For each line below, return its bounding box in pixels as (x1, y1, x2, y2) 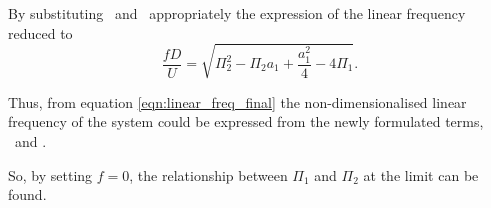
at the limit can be (363, 164, 479, 185)
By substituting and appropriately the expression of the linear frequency (8, 3, 466, 23)
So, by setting (8, 164, 93, 185)
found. (8, 184, 47, 205)
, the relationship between (129, 164, 288, 185)
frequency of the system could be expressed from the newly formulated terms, (8, 111, 484, 132)
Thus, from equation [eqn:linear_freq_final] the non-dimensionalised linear (8, 91, 467, 112)
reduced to (8, 22, 73, 43)
